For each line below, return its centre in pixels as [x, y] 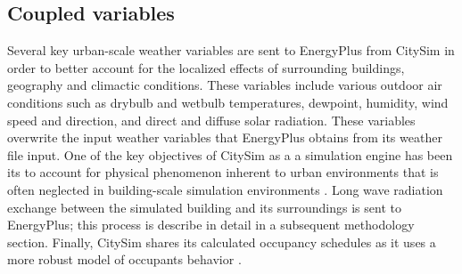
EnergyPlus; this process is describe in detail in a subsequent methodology [211, 225]
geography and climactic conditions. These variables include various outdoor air [225, 85]
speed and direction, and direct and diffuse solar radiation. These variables [211, 120]
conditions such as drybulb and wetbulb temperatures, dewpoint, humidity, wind [228, 102]
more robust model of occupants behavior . [124, 259]
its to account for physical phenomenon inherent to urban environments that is [223, 172]
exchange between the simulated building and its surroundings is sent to [204, 207]
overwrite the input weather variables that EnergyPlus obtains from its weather [225, 137]
